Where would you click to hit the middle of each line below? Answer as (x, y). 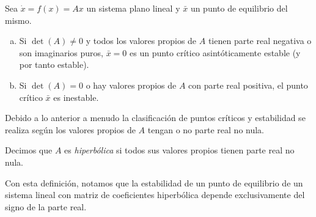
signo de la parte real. (46, 206)
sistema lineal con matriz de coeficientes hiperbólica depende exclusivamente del (155, 195)
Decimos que (29, 150)
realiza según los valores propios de (70, 129)
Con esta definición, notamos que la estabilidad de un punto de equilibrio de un (154, 182)
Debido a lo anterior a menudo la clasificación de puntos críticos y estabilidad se (155, 118)
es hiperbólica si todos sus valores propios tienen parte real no (179, 150)
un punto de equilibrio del (239, 8)
